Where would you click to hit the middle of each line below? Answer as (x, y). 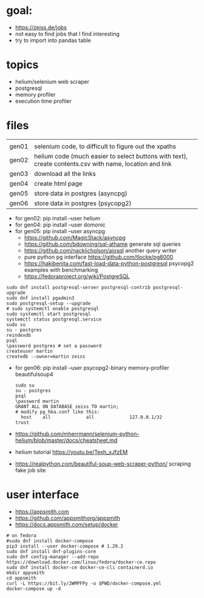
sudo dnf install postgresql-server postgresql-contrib (78, 287)
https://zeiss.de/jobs (41, 27)
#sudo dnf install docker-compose (50, 541)
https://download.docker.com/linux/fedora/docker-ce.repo (81, 562)
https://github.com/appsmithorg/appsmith (67, 518)
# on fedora (21, 535)
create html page (59, 183)
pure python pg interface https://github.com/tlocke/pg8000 (99, 257)
